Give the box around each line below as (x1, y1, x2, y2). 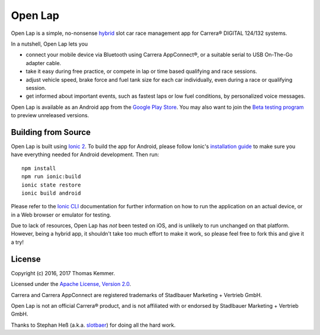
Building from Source (11, 127, 91, 137)
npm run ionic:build (21, 173, 81, 180)
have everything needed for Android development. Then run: (11, 151, 159, 158)
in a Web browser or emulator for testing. (11, 211, 111, 218)
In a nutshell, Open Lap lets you (11, 40, 88, 47)
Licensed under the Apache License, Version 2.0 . (11, 281, 132, 288)
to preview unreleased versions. (11, 112, 89, 119)
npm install (21, 165, 56, 172)
